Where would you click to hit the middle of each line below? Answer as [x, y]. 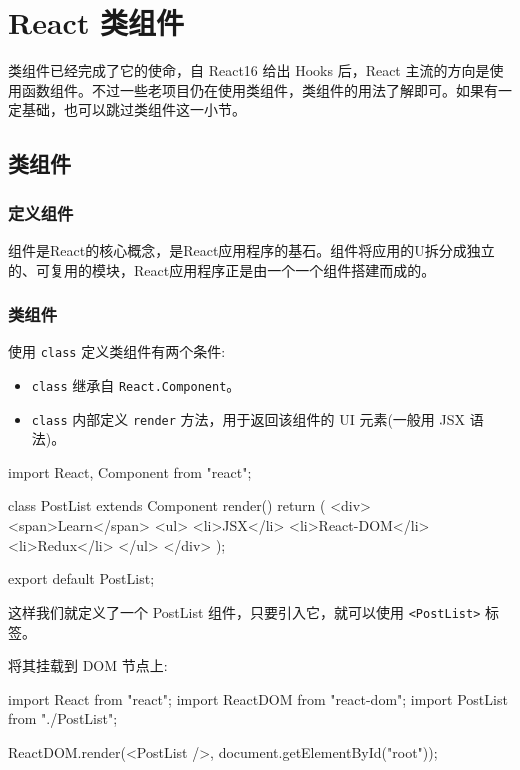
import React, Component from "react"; [130, 471]
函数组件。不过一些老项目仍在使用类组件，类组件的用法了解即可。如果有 [259, 89]
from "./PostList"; [63, 718]
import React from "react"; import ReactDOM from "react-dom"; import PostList [258, 698]
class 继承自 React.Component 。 [136, 384]
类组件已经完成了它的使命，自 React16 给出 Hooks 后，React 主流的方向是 [249, 70]
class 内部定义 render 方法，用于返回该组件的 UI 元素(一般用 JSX [248, 418]
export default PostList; [81, 578]
